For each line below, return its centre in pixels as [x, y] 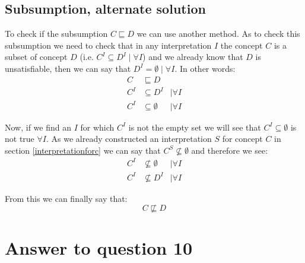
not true [20, 139]
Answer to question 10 [99, 248]
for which [97, 127]
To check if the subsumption [56, 34]
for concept [242, 139]
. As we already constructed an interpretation [129, 139]
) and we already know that [193, 57]
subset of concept [36, 57]
